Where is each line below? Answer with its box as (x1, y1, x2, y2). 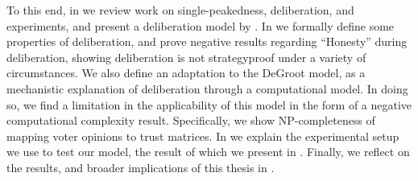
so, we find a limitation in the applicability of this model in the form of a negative (6, 96, 412, 113)
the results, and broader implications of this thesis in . (6, 158, 275, 175)
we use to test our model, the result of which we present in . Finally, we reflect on (6, 143, 410, 160)
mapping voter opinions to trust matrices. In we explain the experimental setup (6, 127, 399, 144)
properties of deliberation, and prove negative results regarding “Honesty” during (6, 33, 408, 50)
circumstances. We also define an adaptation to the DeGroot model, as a (6, 64, 366, 81)
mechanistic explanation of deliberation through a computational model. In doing (6, 80, 408, 97)
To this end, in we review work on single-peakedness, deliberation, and (6, 2, 354, 18)
